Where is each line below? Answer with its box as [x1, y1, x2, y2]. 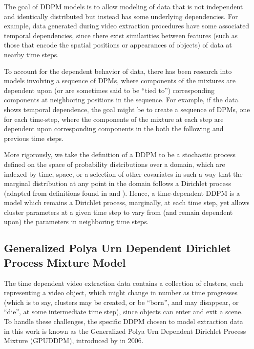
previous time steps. [4, 133, 63, 143]
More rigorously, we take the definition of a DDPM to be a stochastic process [4, 149, 235, 160]
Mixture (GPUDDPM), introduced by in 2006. [4, 335, 144, 346]
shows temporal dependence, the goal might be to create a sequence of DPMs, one [4, 104, 250, 114]
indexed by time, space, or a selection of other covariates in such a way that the [4, 168, 243, 179]
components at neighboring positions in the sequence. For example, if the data [4, 94, 238, 105]
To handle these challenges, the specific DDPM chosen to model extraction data [4, 316, 243, 326]
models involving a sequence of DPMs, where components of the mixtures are [4, 75, 236, 86]
